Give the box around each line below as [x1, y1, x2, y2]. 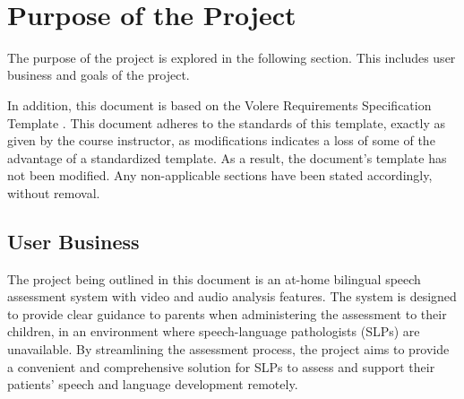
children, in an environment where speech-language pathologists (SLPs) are [7, 322, 420, 341]
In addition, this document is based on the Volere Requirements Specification [7, 95, 432, 114]
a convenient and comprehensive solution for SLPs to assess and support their [7, 357, 435, 376]
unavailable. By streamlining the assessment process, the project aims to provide [7, 340, 450, 359]
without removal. [7, 183, 100, 202]
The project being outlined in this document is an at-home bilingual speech [7, 269, 421, 288]
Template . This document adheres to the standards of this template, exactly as [7, 113, 445, 132]
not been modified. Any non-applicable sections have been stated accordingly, [7, 166, 433, 185]
